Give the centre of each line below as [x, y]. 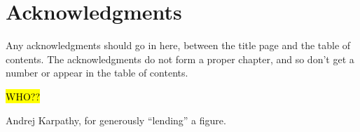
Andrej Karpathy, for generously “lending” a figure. [116, 120]
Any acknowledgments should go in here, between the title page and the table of [178, 45]
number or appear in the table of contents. [97, 73]
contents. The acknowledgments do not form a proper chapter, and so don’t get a [180, 59]
